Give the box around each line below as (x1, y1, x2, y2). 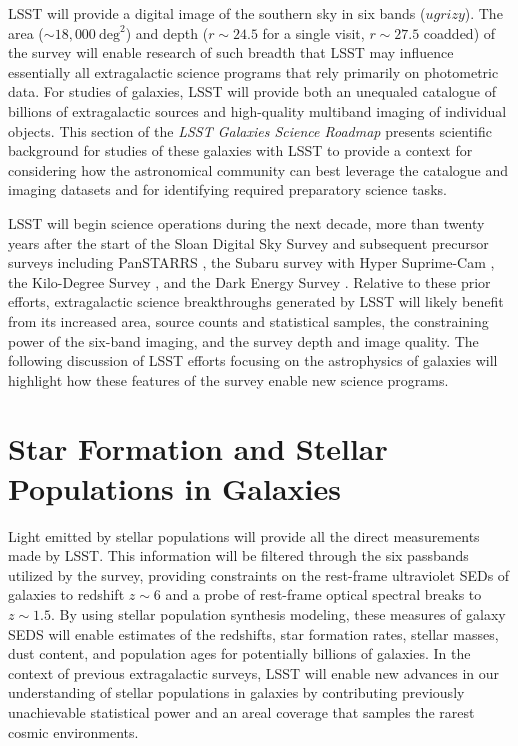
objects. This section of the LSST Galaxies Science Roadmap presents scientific (8, 120, 492, 141)
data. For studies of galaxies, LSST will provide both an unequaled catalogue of (8, 81, 497, 102)
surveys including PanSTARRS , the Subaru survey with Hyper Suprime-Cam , (8, 252, 495, 273)
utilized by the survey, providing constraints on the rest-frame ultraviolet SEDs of (8, 564, 510, 585)
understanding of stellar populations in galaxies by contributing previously (8, 682, 465, 703)
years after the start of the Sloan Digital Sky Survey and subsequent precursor (8, 232, 489, 253)
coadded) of (423, 22, 496, 43)
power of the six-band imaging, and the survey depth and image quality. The (8, 330, 479, 351)
